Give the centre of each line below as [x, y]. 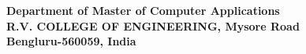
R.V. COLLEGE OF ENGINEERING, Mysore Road [153, 25]
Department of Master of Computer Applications [143, 10]
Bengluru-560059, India [71, 41]
